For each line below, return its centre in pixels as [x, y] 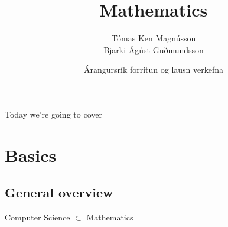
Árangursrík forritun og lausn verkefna [154, 69]
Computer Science [38, 217]
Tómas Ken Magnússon [154, 38]
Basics [31, 155]
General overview [59, 192]
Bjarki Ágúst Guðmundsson [154, 49]
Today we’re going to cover [53, 114]
